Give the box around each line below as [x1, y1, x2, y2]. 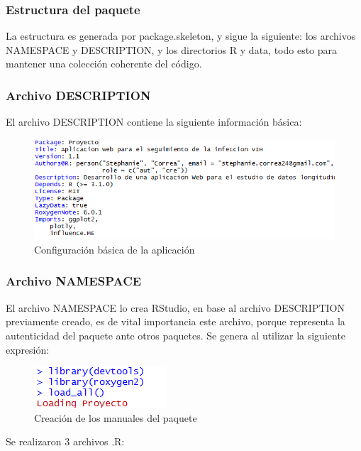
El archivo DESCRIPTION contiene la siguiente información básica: [6, 114, 302, 129]
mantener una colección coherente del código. [6, 56, 202, 71]
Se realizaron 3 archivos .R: [6, 434, 125, 449]
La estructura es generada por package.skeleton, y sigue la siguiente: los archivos [6, 28, 356, 43]
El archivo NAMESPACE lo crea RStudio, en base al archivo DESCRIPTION [6, 300, 345, 315]
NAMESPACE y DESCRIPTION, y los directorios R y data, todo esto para [6, 42, 338, 57]
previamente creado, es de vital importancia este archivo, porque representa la [6, 314, 345, 329]
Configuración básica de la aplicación [34, 241, 195, 256]
